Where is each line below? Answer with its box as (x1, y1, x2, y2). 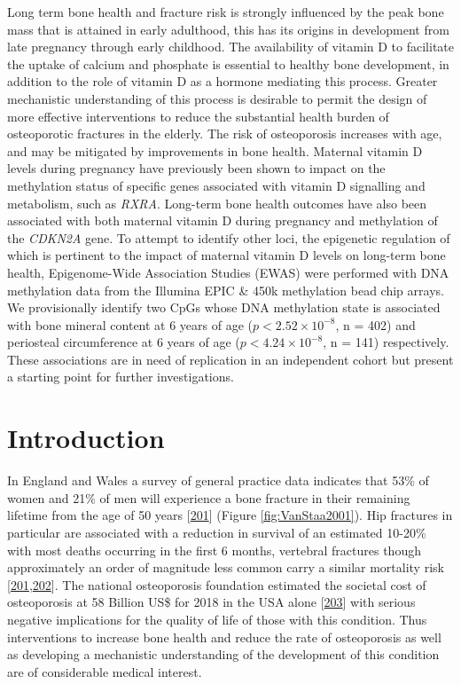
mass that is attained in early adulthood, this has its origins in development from (7, 20, 449, 38)
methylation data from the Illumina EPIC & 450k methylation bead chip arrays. (7, 280, 444, 299)
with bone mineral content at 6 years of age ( (7, 315, 254, 334)
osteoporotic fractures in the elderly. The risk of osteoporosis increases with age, (7, 124, 442, 143)
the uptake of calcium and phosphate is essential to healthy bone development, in (7, 54, 449, 73)
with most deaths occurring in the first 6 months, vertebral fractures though (7, 540, 421, 559)
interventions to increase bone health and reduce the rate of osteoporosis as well (7, 627, 441, 646)
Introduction (7, 420, 165, 456)
